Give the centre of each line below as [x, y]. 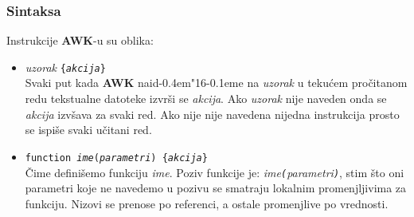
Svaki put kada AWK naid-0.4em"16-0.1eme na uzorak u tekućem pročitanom [216, 83]
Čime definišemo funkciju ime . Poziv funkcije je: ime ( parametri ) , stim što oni [215, 172]
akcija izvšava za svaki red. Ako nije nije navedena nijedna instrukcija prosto [212, 114]
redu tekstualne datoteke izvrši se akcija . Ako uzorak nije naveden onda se [206, 99]
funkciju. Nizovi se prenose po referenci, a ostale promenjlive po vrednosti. [207, 203]
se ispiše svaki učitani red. [88, 130]
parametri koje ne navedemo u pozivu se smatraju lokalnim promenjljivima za [216, 188]
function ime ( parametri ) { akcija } [116, 158]
